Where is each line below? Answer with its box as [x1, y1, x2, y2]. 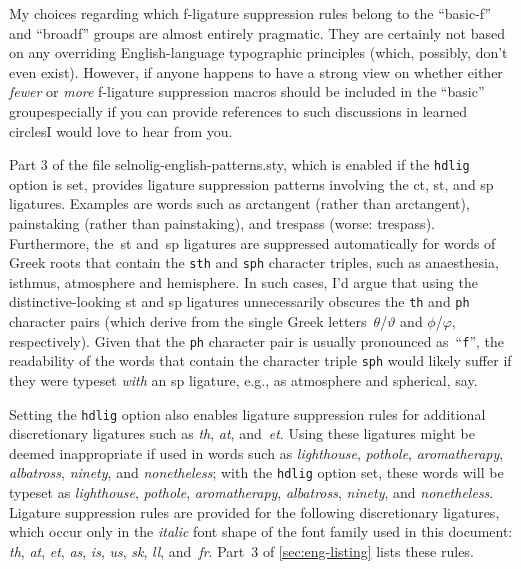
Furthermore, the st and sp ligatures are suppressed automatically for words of [9, 232, 496, 253]
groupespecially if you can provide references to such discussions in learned [9, 100, 468, 121]
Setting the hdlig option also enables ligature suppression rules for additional [9, 403, 486, 424]
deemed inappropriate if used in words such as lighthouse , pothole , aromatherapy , [9, 442, 504, 463]
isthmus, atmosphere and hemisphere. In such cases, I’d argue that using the [9, 271, 478, 292]
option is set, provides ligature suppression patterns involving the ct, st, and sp [9, 173, 494, 194]
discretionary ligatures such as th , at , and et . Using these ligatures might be [9, 423, 475, 444]
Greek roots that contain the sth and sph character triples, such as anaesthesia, [9, 252, 499, 273]
